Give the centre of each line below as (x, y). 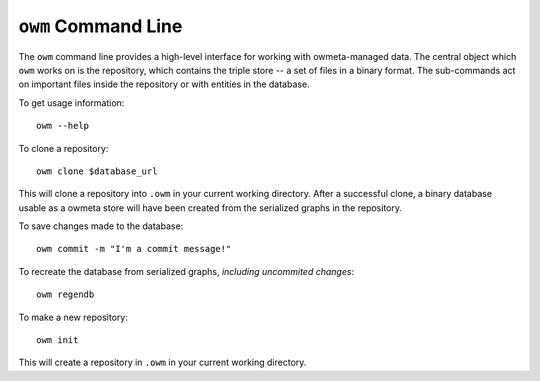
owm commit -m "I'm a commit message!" (134, 249)
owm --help (63, 126)
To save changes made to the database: (101, 226)
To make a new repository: (73, 317)
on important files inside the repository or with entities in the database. (164, 84)
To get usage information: (71, 102)
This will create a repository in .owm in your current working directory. (162, 362)
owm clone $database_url (97, 171)
